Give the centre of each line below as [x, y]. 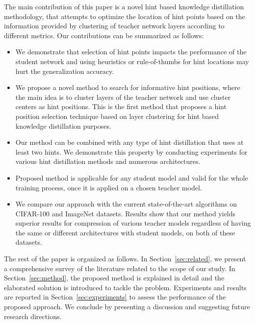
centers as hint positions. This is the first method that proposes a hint [121, 106]
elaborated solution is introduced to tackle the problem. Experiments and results [125, 287]
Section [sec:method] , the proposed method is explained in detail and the [114, 278]
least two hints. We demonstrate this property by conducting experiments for [131, 151]
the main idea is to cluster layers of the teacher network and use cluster [123, 97]
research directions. [33, 316]
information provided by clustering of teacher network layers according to [114, 26]
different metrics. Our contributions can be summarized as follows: [104, 35]
